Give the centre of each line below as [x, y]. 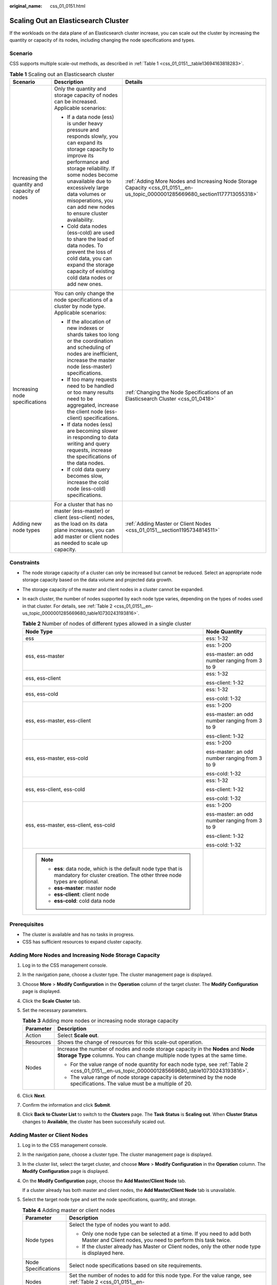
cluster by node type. [80, 306]
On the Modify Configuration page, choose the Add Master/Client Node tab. [104, 1181]
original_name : [26, 6]
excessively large [88, 188]
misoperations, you [90, 200]
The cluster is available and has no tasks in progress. [78, 934]
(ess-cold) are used [91, 233]
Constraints [25, 562]
